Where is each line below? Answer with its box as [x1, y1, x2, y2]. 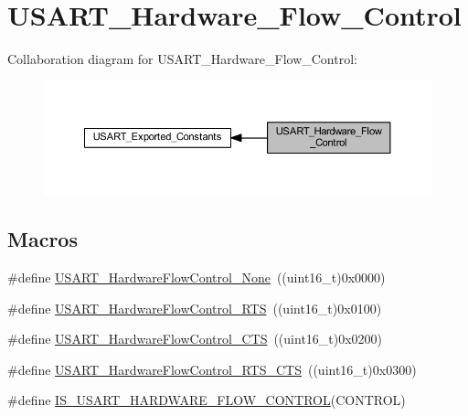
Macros [7, 225, 78, 253]
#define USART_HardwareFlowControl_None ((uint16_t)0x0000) [7, 268, 386, 287]
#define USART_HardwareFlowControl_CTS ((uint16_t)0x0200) [7, 329, 383, 348]
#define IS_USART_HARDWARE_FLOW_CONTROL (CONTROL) [7, 390, 406, 410]
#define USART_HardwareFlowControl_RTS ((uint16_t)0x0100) [7, 298, 382, 317]
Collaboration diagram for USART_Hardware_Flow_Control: [7, 49, 357, 69]
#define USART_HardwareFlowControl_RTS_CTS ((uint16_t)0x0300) [7, 359, 417, 379]
